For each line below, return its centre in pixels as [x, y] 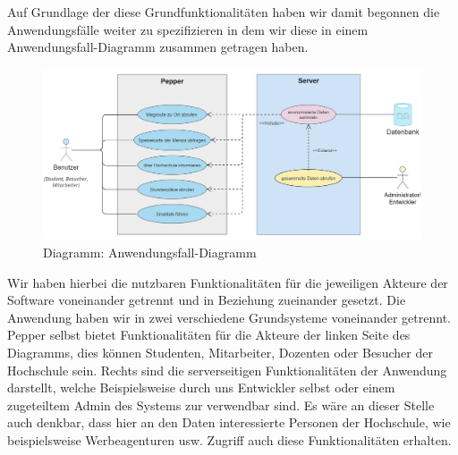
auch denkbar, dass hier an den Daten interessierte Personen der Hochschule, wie [229, 422]
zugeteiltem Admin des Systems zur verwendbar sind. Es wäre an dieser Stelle [221, 404]
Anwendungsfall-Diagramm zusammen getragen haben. [158, 47]
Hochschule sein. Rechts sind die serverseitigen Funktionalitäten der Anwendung [227, 370]
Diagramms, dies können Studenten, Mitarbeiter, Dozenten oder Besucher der [220, 353]
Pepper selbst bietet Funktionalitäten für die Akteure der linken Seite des [209, 335]
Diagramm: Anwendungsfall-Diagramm [150, 253]
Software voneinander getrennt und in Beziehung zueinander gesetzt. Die [207, 300]
